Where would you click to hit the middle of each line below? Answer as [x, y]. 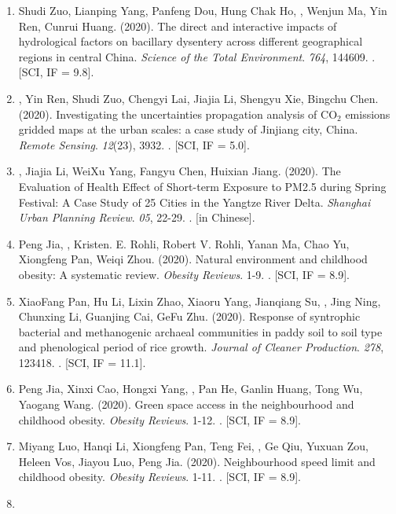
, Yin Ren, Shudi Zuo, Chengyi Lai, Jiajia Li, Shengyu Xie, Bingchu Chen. [198, 98]
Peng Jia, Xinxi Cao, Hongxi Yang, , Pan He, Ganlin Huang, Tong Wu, [191, 389]
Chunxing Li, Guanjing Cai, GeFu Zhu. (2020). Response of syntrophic [189, 316]
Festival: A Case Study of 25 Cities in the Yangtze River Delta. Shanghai [194, 202]
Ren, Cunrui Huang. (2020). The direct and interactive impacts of [178, 26]
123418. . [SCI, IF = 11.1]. [82, 362]
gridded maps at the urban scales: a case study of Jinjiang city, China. [188, 129]
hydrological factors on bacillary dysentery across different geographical [191, 41]
